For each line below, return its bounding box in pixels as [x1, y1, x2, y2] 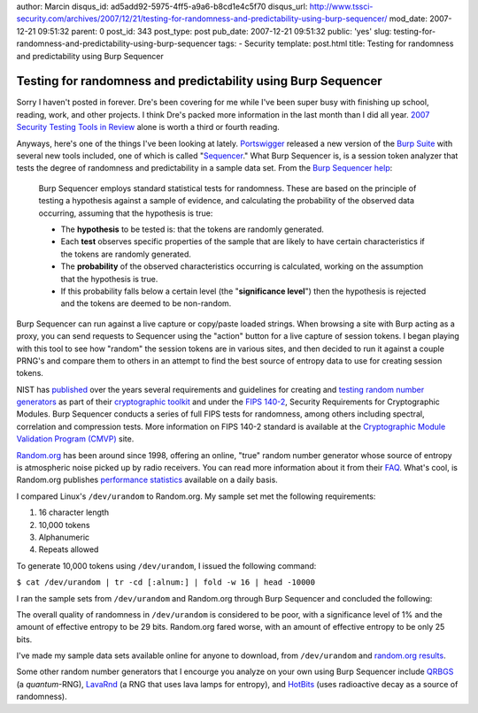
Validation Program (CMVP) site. [16, 433, 135, 444]
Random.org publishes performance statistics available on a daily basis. [16, 474, 278, 486]
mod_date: [389, 13, 428, 24]
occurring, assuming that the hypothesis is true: [38, 208, 213, 218]
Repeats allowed [38, 544, 99, 555]
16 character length [38, 507, 110, 517]
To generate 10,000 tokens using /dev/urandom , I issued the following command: [16, 560, 317, 571]
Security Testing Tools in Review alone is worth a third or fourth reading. [16, 122, 281, 133]
